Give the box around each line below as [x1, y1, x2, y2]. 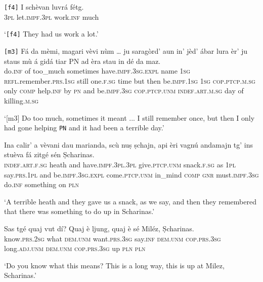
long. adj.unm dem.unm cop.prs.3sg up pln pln [4, 243, 146, 254]
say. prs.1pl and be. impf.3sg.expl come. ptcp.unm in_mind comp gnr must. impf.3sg [4, 169, 259, 180]
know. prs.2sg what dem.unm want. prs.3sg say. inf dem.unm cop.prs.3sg [4, 233, 221, 243]
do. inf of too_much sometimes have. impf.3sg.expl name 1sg [4, 65, 190, 76]
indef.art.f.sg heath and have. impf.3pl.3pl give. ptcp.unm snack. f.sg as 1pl [4, 159, 236, 169]
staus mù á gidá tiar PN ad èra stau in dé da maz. [4, 55, 161, 66]
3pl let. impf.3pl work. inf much [4, 11, 99, 22]
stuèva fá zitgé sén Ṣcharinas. [4, 149, 95, 160]
